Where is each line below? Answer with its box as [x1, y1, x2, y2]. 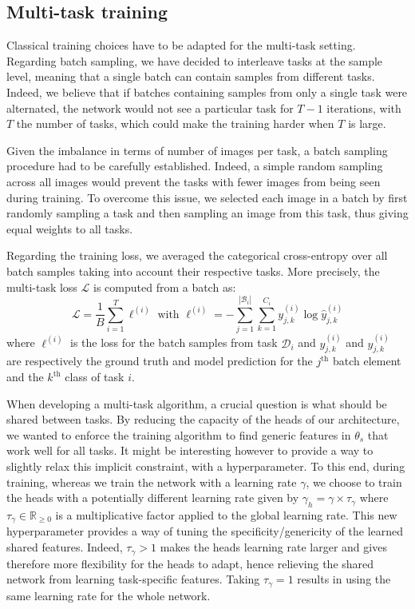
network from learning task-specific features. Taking [6, 571, 260, 587]
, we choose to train [306, 473, 402, 490]
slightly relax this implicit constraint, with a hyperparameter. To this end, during [6, 458, 405, 475]
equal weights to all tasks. [6, 220, 133, 237]
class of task [65, 368, 125, 385]
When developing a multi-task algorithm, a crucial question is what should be [6, 395, 387, 412]
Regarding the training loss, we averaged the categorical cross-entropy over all [6, 247, 388, 264]
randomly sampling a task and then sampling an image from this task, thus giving [6, 205, 409, 221]
